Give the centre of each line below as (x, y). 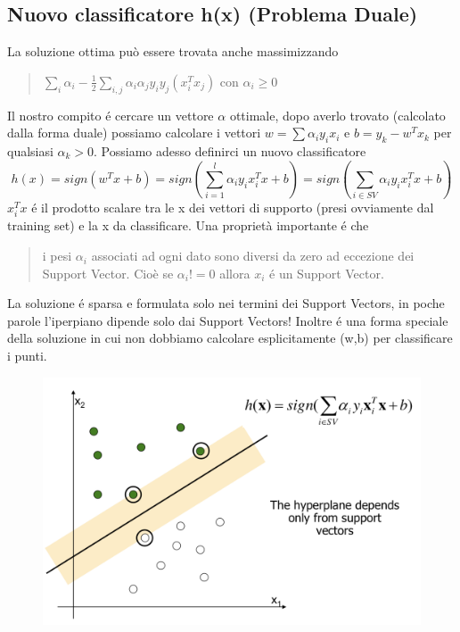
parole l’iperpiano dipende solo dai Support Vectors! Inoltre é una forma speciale (228, 320)
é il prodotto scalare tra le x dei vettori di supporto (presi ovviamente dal (233, 208)
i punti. (27, 356)
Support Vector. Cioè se (108, 273)
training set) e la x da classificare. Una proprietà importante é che (188, 225)
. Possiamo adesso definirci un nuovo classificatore (230, 150)
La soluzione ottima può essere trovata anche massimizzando (173, 51)
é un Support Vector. (327, 273)
